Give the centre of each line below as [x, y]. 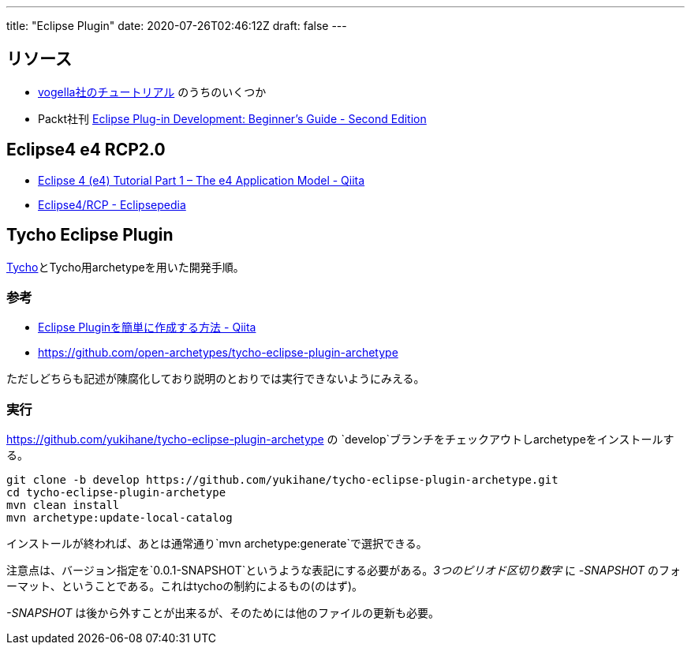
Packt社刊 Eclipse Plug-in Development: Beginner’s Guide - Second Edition [232, 118]
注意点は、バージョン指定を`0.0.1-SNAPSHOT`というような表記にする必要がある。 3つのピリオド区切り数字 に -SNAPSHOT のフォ [344, 571]
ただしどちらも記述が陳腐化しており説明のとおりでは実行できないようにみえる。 [216, 379]
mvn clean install [63, 505]
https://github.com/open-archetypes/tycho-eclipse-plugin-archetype [218, 353]
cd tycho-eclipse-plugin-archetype [116, 493]
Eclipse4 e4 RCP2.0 [86, 150]
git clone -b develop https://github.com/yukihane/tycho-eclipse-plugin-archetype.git [282, 480]
